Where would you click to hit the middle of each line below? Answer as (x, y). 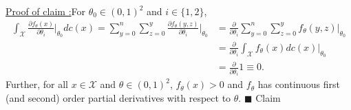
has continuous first (299, 84)
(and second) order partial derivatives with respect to (118, 98)
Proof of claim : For (45, 11)
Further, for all (37, 84)
